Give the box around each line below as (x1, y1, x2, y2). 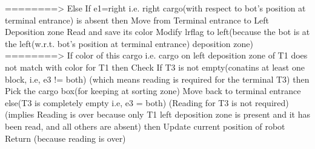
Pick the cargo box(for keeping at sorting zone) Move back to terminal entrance (5, 84, 301, 97)
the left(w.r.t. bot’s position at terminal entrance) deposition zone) (5, 37, 253, 49)
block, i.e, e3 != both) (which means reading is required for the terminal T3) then (5, 72, 310, 85)
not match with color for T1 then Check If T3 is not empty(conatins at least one (5, 60, 305, 73)
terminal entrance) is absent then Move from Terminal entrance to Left (5, 13, 270, 26)
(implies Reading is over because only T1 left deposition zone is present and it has (5, 108, 310, 121)
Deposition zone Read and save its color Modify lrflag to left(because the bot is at (5, 25, 310, 38)
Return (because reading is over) (5, 132, 126, 144)
